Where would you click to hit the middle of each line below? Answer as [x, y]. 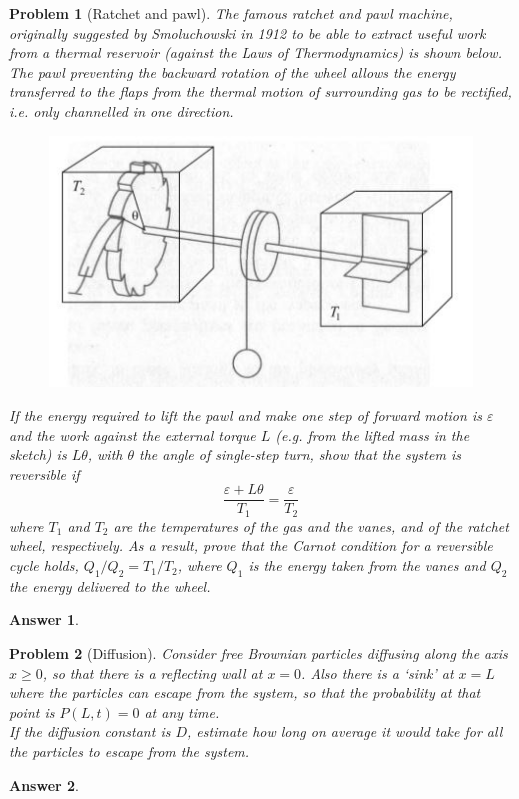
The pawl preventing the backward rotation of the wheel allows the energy [232, 71]
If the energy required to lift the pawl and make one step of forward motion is [245, 414]
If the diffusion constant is [90, 731]
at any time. [182, 711]
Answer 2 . [44, 784]
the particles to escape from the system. [129, 751]
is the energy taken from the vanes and [367, 565]
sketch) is [38, 454]
